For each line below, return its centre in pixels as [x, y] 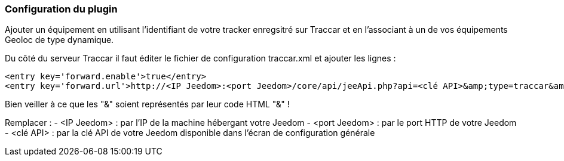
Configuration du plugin [61, 9]
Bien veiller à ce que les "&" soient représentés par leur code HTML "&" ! [147, 104]
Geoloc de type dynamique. [59, 40]
